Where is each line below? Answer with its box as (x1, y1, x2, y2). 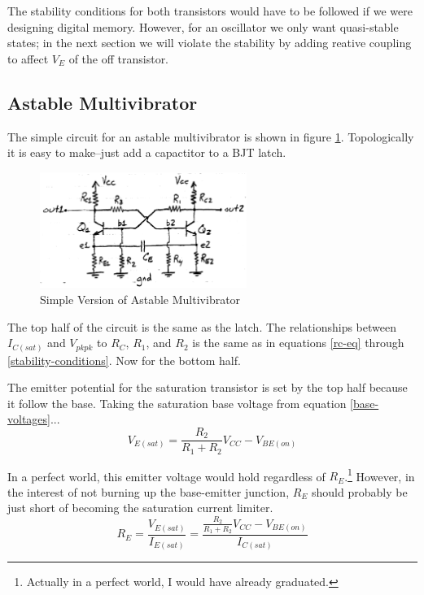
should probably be (312, 483, 408, 500)
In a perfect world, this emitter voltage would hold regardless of (7, 467, 326, 484)
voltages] (7, 410, 50, 428)
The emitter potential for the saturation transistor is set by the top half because (7, 379, 408, 396)
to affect (7, 50, 49, 67)
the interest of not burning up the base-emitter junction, (7, 483, 290, 500)
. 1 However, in (344, 465, 415, 484)
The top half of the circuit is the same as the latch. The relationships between (7, 318, 396, 335)
